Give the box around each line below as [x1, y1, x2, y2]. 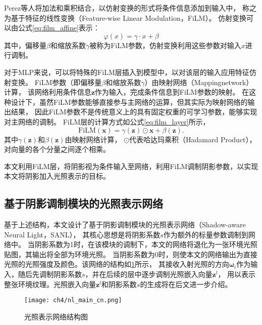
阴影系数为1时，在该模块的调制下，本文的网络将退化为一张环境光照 [34, 239, 257, 250]
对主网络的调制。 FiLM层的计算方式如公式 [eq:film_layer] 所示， [4, 116, 210, 127]
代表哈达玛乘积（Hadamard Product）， [129, 134, 256, 144]
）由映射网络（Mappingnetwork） [144, 76, 253, 87]
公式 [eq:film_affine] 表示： [18, 22, 100, 33]
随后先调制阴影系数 [18, 269, 82, 279]
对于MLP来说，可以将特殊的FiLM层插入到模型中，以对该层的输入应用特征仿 [4, 66, 256, 77]
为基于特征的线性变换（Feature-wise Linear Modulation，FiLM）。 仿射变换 [4, 12, 247, 23]
